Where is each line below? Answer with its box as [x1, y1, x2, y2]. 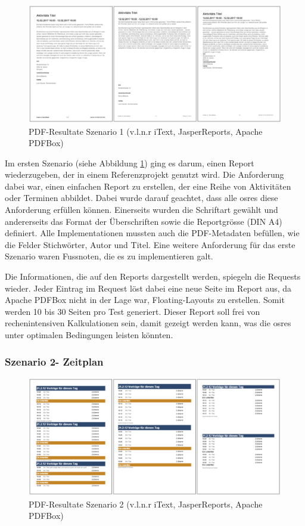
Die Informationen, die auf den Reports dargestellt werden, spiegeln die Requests [5, 270, 301, 283]
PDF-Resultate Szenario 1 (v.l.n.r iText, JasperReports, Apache [29, 125, 263, 137]
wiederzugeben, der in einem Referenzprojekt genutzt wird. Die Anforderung [5, 168, 284, 181]
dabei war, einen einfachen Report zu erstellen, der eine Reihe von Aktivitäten [5, 180, 291, 192]
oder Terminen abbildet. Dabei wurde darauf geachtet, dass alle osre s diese [5, 191, 278, 204]
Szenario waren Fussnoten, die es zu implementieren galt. [5, 250, 213, 262]
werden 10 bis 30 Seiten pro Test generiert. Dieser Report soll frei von [5, 305, 260, 317]
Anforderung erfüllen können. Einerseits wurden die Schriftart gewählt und [5, 203, 278, 216]
